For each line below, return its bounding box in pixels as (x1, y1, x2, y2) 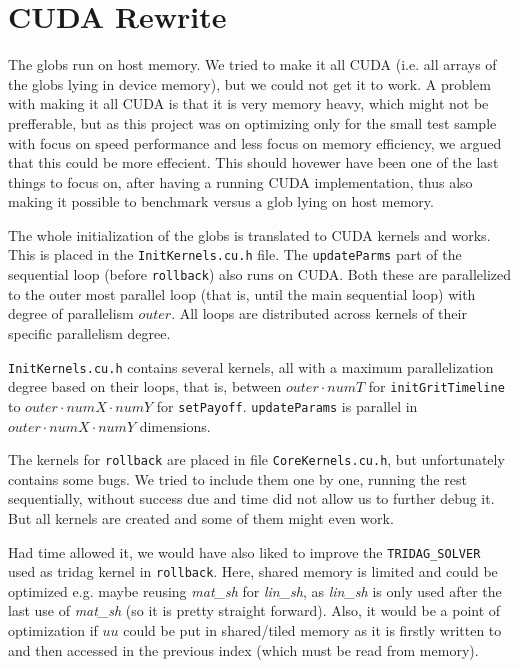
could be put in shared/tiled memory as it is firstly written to (123, 620, 502, 641)
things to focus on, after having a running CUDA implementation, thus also (8, 171, 473, 192)
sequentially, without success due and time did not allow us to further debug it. (8, 488, 495, 509)
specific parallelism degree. (8, 322, 171, 343)
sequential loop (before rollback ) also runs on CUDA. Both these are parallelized (8, 264, 512, 285)
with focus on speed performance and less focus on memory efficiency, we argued (8, 132, 502, 153)
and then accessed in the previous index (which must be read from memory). (8, 639, 479, 660)
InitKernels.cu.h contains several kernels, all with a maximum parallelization (8, 356, 494, 377)
